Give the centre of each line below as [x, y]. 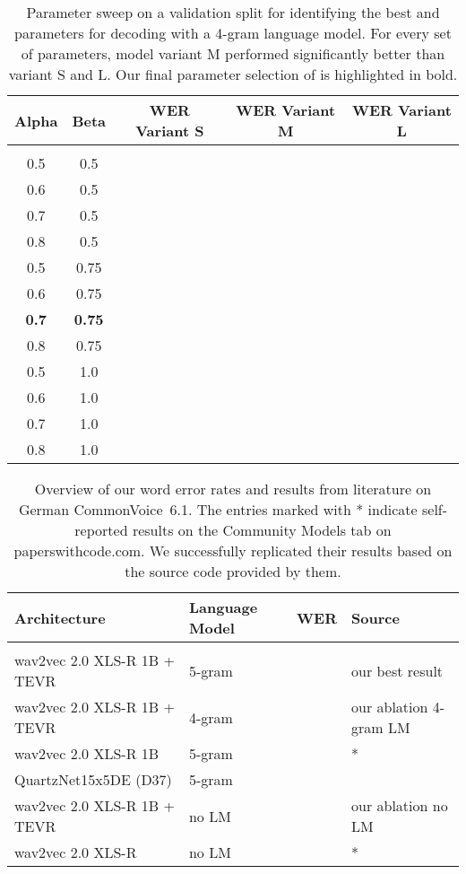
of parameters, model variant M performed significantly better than [233, 53]
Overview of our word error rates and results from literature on [233, 489]
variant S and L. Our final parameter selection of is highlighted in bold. [233, 74]
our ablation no [400, 805]
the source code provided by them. [233, 571]
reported [101, 530]
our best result [397, 670]
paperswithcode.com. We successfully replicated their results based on [233, 551]
